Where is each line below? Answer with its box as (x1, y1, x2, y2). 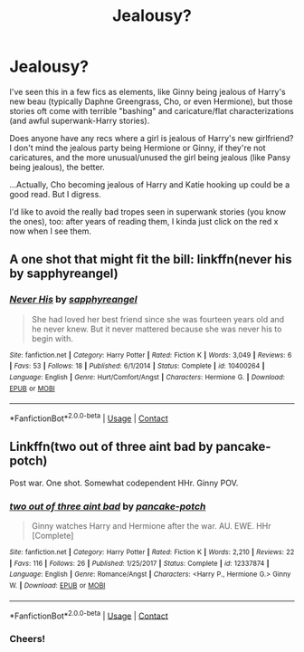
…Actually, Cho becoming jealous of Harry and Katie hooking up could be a (9, 178, 290, 190)
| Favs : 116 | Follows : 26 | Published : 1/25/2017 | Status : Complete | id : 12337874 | (9, 559, 270, 568)
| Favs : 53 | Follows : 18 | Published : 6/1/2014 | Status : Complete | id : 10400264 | (9, 361, 265, 371)
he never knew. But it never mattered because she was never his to (31, 323, 282, 334)
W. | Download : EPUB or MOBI (9, 580, 106, 590)
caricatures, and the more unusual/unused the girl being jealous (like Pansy (9, 151, 291, 163)
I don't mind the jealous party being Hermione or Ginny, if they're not (9, 142, 266, 153)
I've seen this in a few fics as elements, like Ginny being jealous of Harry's (9, 86, 287, 97)
